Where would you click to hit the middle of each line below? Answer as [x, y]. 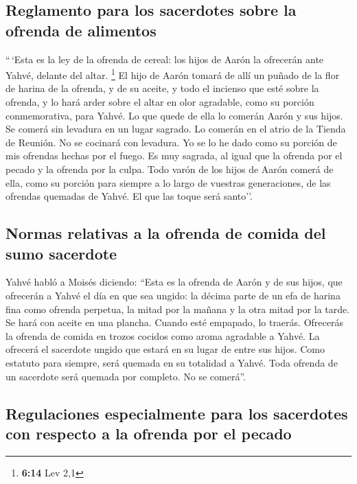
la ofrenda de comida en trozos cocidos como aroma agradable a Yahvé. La [163, 335]
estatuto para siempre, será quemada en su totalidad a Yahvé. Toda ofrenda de [172, 362]
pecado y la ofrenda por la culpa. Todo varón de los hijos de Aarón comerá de [170, 169]
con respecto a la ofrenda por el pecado [149, 433]
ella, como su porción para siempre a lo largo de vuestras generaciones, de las [168, 182]
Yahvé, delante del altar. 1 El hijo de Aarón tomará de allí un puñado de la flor [173, 74]
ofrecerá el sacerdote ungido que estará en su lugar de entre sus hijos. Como [165, 349]
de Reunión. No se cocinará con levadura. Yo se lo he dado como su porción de [171, 142]
